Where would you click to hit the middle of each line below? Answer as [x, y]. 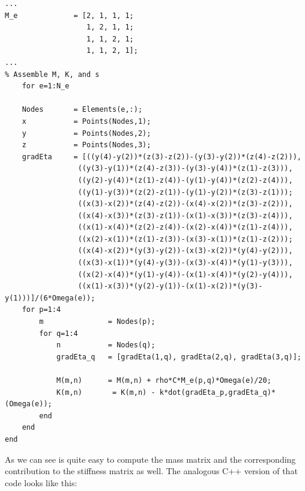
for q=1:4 [59, 333]
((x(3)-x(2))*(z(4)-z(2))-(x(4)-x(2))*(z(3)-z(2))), [185, 204]
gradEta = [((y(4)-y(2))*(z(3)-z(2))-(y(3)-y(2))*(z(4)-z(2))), [162, 157]
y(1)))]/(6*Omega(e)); [50, 298]
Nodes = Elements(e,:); [82, 110]
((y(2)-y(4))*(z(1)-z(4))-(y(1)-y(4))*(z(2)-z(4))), [185, 180]
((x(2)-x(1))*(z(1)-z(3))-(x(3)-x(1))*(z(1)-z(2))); [185, 239]
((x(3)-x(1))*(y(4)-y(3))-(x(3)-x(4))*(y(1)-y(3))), [185, 263]
